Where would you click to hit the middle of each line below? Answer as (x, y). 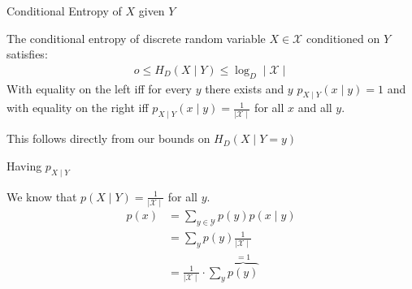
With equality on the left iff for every (99, 88)
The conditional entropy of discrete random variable (136, 38)
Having (24, 165)
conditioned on (343, 38)
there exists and (245, 88)
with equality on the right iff (78, 108)
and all (315, 108)
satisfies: (27, 54)
